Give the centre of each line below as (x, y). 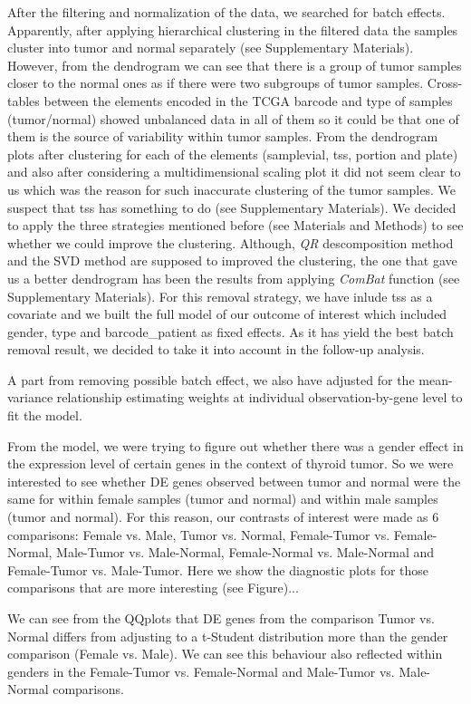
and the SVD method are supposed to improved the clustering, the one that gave (232, 260)
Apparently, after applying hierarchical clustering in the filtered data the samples (233, 29)
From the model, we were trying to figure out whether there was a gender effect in (235, 445)
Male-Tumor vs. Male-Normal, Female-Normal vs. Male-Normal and (245, 552)
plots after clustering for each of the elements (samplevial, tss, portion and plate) (233, 154)
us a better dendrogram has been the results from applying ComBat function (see (234, 278)
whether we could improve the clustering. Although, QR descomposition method (231, 242)
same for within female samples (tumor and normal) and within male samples (223, 499)
